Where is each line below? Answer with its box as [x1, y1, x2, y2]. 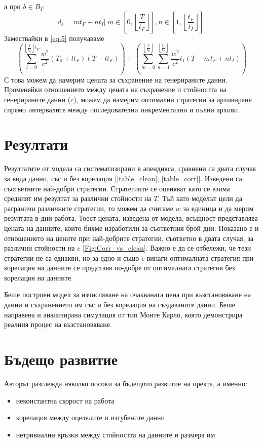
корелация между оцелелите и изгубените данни [16, 412, 165, 423]
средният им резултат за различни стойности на [4, 193, 152, 204]
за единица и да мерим [183, 203, 254, 213]
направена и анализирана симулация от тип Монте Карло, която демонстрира [4, 309, 243, 319]
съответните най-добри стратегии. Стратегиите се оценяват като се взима [4, 183, 230, 193]
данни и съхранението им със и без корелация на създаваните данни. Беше [4, 299, 236, 310]
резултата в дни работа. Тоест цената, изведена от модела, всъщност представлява [4, 213, 258, 223]
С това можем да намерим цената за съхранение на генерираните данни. [4, 74, 228, 85]
